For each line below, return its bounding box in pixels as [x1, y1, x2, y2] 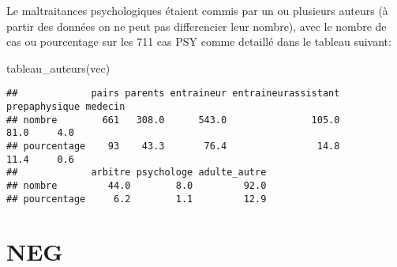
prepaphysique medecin [6, 101, 125, 113]
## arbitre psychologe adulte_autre [6, 167, 267, 179]
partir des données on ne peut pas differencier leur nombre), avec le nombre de [6, 17, 387, 34]
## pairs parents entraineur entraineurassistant [6, 88, 340, 100]
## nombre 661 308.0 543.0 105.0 [6, 114, 340, 126]
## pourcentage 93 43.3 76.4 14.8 [6, 141, 340, 152]
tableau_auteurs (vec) [6, 59, 110, 76]
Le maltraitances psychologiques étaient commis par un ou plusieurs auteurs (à [6, 2, 388, 18]
